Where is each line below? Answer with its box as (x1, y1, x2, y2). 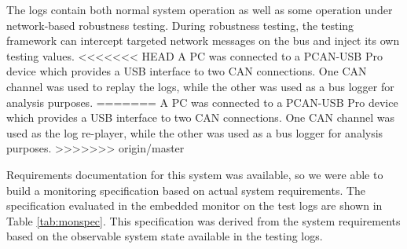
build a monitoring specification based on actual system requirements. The (6, 181, 366, 198)
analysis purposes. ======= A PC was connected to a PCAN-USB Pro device (6, 93, 398, 110)
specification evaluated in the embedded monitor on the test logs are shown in (6, 197, 383, 214)
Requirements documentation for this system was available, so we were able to (6, 166, 383, 182)
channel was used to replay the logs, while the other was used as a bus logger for (6, 78, 394, 94)
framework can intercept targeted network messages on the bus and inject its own (6, 32, 400, 49)
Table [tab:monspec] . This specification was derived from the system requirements (6, 212, 401, 229)
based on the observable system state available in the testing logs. (6, 228, 323, 244)
